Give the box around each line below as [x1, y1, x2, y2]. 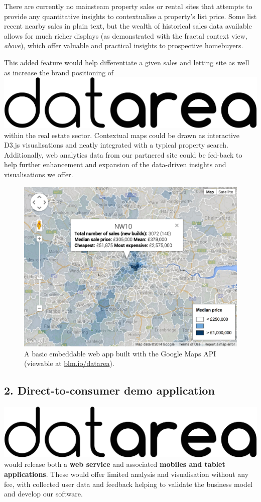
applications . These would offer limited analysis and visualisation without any [4, 469, 249, 479]
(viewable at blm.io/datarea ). [24, 358, 114, 368]
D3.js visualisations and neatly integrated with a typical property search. [4, 140, 228, 150]
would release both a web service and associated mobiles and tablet [4, 459, 225, 469]
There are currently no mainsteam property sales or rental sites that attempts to [4, 1, 252, 11]
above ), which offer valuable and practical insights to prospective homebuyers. [4, 40, 243, 51]
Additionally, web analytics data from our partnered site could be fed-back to [4, 149, 242, 160]
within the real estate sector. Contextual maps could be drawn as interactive [4, 130, 240, 140]
